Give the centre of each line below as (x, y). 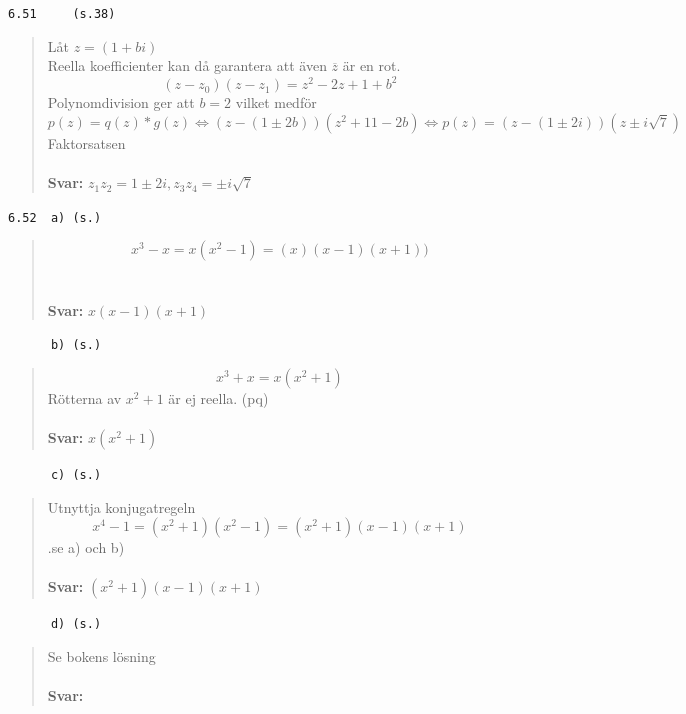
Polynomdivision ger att (121, 102)
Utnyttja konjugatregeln (121, 506)
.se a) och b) (86, 547)
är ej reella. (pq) (218, 397)
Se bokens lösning (101, 656)
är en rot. (371, 65)
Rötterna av (84, 397)
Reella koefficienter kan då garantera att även (187, 65)
